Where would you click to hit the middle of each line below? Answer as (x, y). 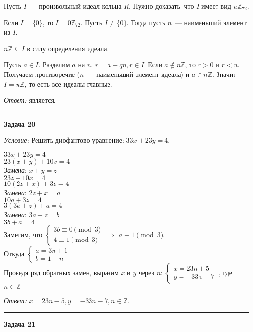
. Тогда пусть (146, 22)
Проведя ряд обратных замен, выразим (61, 272)
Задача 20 (20, 123)
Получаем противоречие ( (42, 74)
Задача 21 (20, 324)
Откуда (14, 253)
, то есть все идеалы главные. (68, 83)
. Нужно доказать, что (161, 6)
